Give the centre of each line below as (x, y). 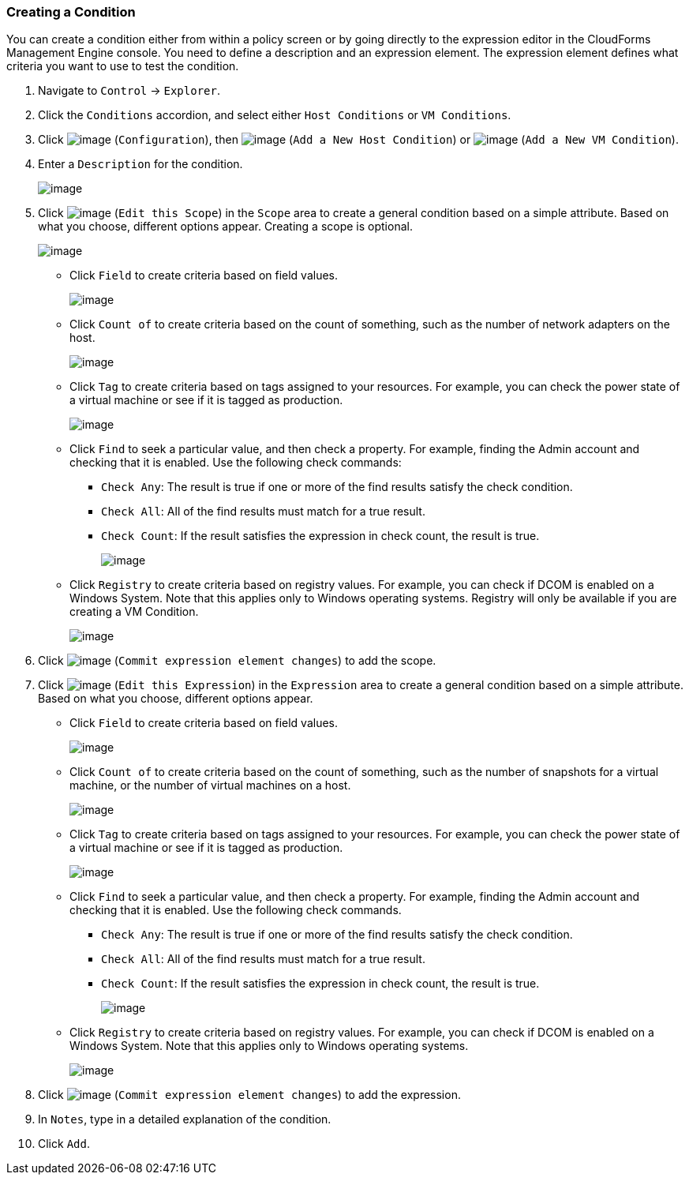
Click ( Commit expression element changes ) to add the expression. (249, 1095)
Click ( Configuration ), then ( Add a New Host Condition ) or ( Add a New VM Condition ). (358, 140)
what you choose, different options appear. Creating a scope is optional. (225, 227)
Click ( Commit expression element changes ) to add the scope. (237, 661)
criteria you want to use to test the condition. (123, 66)
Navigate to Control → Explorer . (129, 91)
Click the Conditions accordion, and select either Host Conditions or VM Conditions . (275, 115)
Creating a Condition (71, 12)
